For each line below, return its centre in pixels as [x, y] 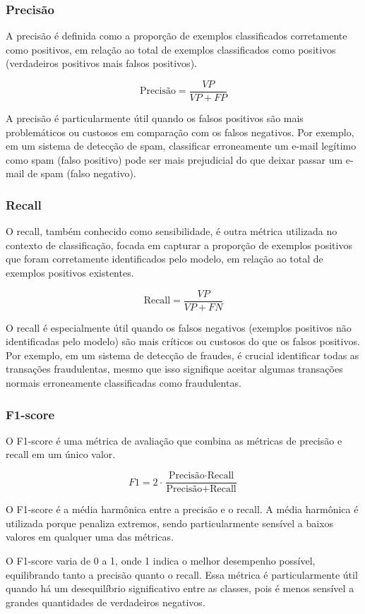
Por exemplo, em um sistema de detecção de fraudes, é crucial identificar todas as [182, 355]
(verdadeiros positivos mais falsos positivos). [101, 63]
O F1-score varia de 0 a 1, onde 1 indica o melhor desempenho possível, [161, 560]
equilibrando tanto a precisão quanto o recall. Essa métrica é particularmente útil [182, 574]
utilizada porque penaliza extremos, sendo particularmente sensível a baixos [170, 523]
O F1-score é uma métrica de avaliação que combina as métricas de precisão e [174, 440]
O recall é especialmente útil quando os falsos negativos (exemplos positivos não [179, 327]
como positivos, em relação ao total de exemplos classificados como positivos [171, 49]
